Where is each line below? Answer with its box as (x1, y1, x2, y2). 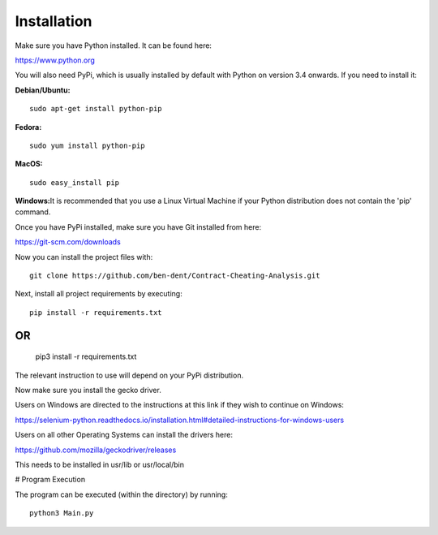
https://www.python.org (15, 55, 95, 65)
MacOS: (15, 159, 44, 169)
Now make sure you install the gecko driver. (15, 385, 161, 395)
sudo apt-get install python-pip (29, 104, 162, 114)
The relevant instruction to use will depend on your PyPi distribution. (15, 370, 243, 380)
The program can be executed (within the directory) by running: (15, 490, 229, 499)
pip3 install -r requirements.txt (35, 352, 137, 361)
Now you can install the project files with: (15, 252, 153, 261)
